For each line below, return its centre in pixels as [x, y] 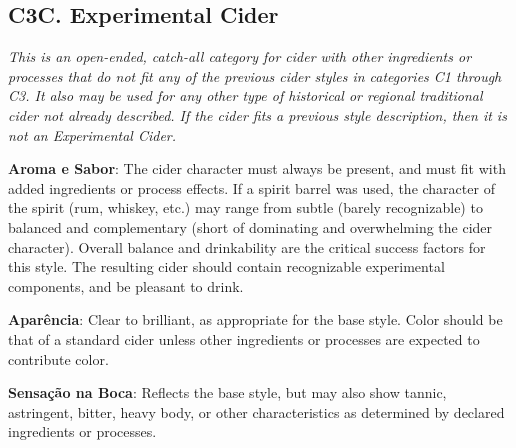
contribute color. [58, 358]
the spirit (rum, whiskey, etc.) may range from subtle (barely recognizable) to [245, 207]
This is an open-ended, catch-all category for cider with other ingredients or [240, 56]
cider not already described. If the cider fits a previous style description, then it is [257, 114]
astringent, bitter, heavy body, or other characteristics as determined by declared [256, 411]
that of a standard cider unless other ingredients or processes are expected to [244, 338]
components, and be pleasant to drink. [126, 285]
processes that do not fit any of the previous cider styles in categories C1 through [255, 75]
